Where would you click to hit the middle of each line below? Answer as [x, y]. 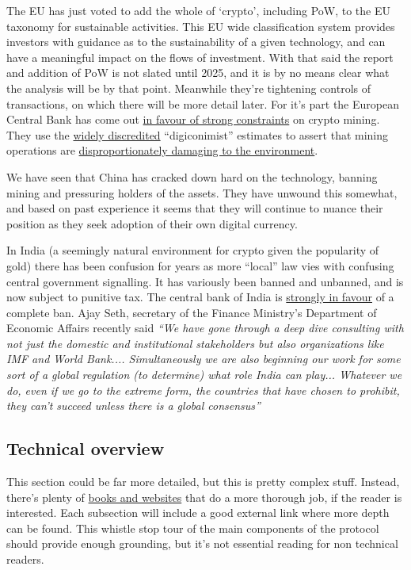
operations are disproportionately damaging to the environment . [162, 150]
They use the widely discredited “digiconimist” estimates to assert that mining [198, 134]
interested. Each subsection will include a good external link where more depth [198, 513]
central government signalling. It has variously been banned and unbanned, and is [205, 281]
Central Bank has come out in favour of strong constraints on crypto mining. [193, 119]
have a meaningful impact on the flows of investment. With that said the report [200, 57]
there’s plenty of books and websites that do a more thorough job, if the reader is [204, 497]
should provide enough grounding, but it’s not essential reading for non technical [202, 543]
